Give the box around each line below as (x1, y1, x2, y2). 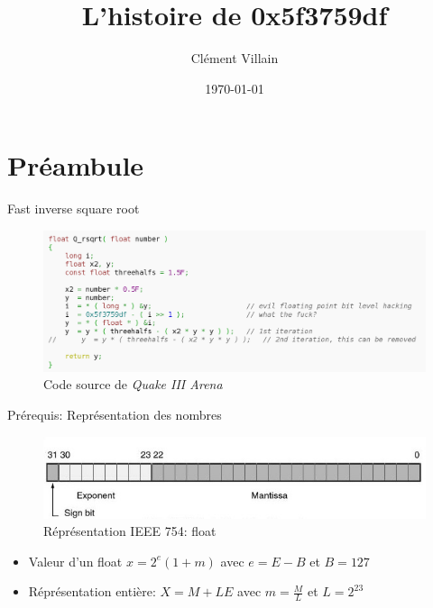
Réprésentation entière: (28, 582, 156, 601)
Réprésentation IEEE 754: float (43, 522, 216, 540)
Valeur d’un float (28, 551, 123, 570)
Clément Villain (190, 49, 279, 68)
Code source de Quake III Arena (43, 375, 223, 394)
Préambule (7, 147, 144, 184)
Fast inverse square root (7, 199, 140, 218)
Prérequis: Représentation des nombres (7, 404, 222, 423)
